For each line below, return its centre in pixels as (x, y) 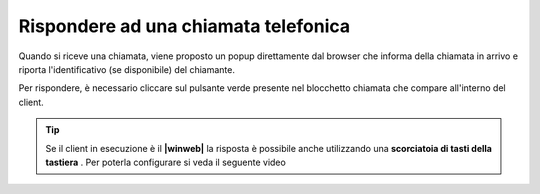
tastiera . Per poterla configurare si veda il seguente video (166, 162)
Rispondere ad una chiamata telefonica (184, 26)
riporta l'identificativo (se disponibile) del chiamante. (126, 69)
